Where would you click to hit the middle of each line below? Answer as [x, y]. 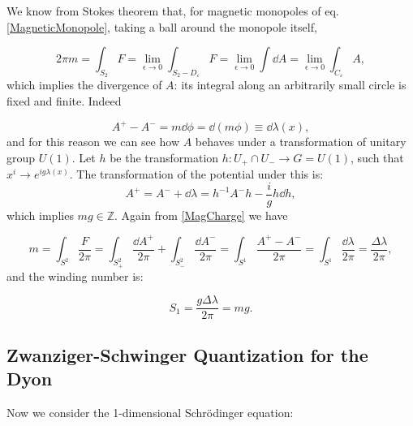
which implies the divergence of [84, 85]
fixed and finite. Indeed [64, 100]
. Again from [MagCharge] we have [201, 215]
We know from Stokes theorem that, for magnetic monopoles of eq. [173, 11]
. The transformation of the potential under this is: [196, 174]
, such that [377, 157]
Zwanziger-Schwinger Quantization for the [187, 354]
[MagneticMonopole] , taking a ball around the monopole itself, [162, 26]
